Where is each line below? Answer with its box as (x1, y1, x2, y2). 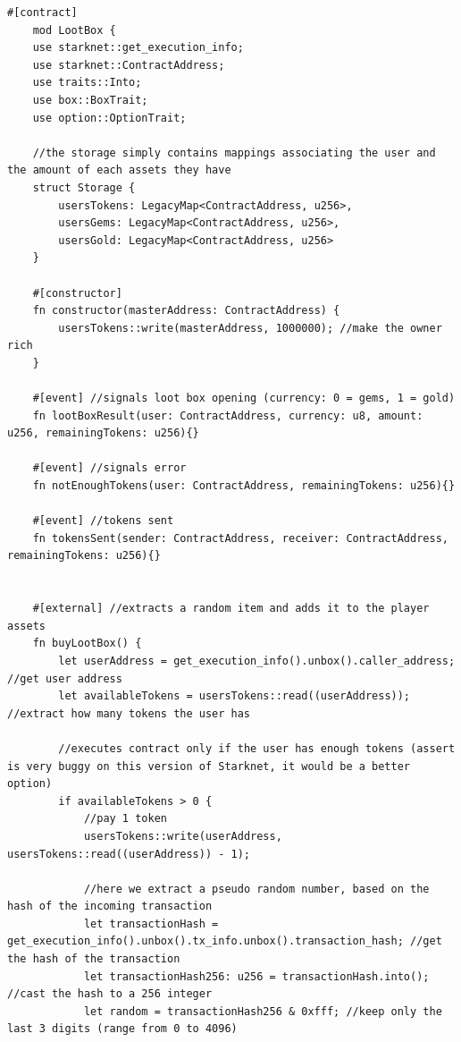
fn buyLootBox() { (32, 637, 142, 650)
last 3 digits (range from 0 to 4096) (7, 1022, 238, 1036)
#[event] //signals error (32, 462, 187, 475)
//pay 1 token (83, 812, 167, 826)
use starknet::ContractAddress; (32, 58, 225, 72)
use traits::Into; (32, 76, 142, 89)
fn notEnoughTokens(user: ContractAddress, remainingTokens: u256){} (32, 479, 456, 493)
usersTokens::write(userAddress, (83, 829, 282, 843)
